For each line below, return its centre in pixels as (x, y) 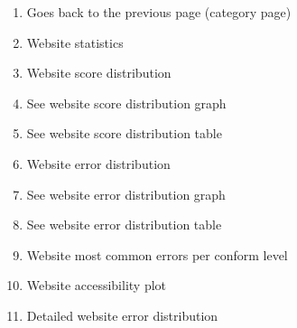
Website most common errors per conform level (157, 254)
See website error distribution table (124, 225)
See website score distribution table (124, 133)
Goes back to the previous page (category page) (159, 12)
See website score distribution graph (126, 103)
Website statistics (75, 42)
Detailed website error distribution (122, 315)
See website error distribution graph (126, 194)
